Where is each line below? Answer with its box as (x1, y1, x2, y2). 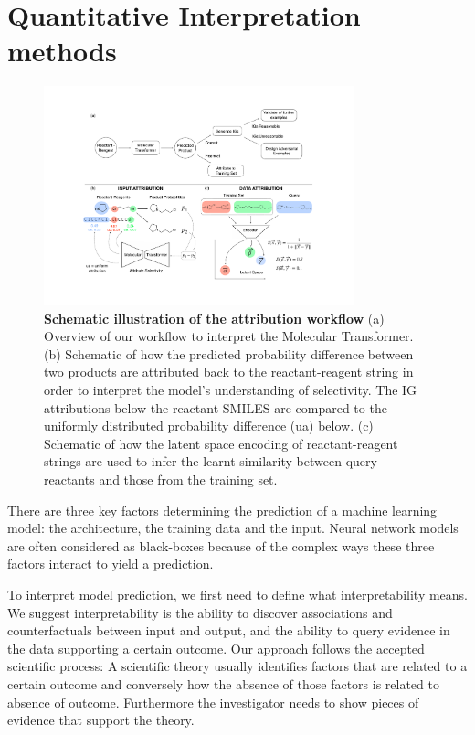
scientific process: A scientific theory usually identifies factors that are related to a (7, 656, 468, 676)
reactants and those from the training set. (44, 469, 278, 488)
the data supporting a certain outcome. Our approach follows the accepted (7, 638, 425, 657)
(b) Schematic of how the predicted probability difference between (44, 344, 414, 363)
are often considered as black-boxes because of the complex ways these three (7, 536, 435, 555)
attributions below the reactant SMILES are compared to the (44, 398, 387, 417)
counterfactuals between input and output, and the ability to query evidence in (7, 621, 450, 640)
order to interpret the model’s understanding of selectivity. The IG (44, 380, 417, 399)
